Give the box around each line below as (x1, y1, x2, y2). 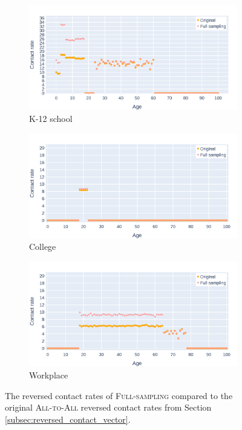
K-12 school (29, 112, 73, 124)
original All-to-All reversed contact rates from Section (5, 401, 212, 414)
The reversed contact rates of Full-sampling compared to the (5, 389, 233, 401)
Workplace (29, 369, 68, 381)
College (29, 240, 56, 253)
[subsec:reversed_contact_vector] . (5, 412, 131, 425)
